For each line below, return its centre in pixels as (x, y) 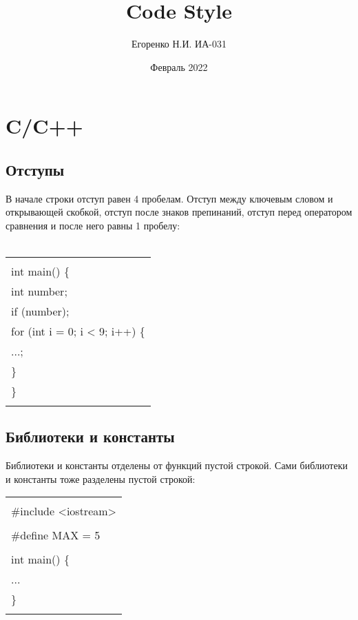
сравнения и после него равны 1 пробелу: (93, 225)
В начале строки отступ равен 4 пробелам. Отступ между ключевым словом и (169, 198)
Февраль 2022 (179, 66)
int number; (39, 291)
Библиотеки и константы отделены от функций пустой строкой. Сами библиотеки (177, 465)
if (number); (40, 311)
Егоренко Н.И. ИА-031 (179, 44)
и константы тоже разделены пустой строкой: (101, 478)
